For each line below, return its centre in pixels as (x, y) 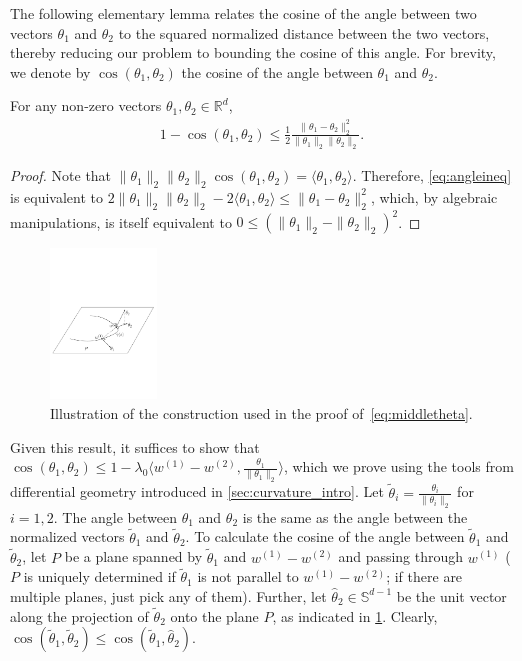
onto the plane (214, 615)
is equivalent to (57, 196)
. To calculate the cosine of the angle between (325, 536)
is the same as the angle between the (355, 516)
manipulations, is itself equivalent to (121, 221)
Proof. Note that (61, 175)
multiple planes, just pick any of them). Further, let (168, 595)
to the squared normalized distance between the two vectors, (304, 32)
